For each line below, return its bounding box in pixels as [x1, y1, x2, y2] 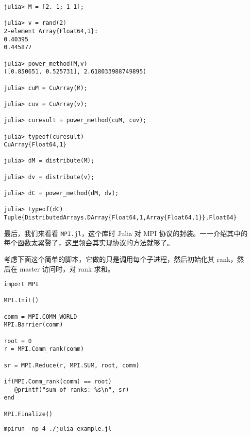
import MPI [4, 281, 39, 288]
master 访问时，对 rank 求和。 [19, 263, 115, 273]
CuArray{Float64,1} [4, 141, 67, 148]
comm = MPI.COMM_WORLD [4, 313, 77, 320]
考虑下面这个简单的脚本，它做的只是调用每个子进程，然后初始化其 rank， [4, 254, 237, 264]
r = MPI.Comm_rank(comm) [4, 345, 84, 353]
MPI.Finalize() [4, 410, 53, 418]
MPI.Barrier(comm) [4, 321, 63, 328]
